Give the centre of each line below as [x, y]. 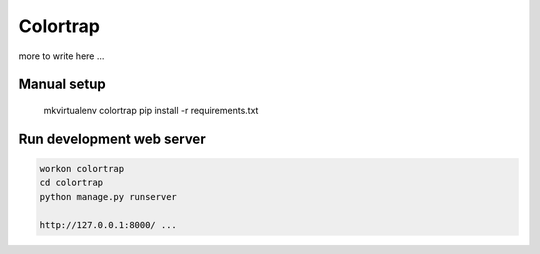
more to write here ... [61, 56]
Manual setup [62, 84]
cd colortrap [71, 183]
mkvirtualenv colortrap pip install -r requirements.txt [151, 110]
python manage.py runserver [108, 196]
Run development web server [112, 138]
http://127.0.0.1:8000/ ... [108, 224]
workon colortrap [82, 168]
